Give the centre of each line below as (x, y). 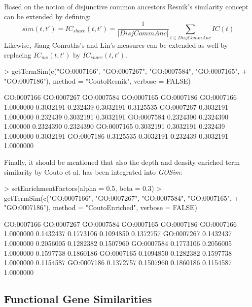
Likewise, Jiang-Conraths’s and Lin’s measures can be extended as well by (116, 45)
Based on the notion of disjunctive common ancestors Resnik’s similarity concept (126, 6)
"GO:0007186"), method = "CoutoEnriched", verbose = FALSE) (101, 207)
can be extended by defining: (47, 16)
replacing (18, 54)
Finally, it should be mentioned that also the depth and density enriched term (122, 162)
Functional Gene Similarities (78, 298)
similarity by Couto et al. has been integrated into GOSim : (93, 171)
